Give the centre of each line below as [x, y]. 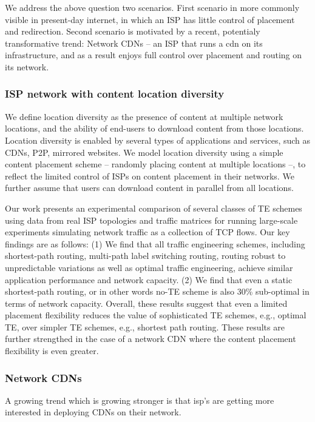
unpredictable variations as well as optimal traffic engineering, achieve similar [149, 267]
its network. [27, 66]
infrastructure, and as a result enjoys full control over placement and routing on [154, 55]
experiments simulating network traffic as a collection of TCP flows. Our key [147, 232]
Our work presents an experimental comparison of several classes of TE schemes [154, 208]
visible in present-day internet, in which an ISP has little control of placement [150, 19]
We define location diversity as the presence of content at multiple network [144, 116]
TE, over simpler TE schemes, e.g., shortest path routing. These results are [145, 327]
